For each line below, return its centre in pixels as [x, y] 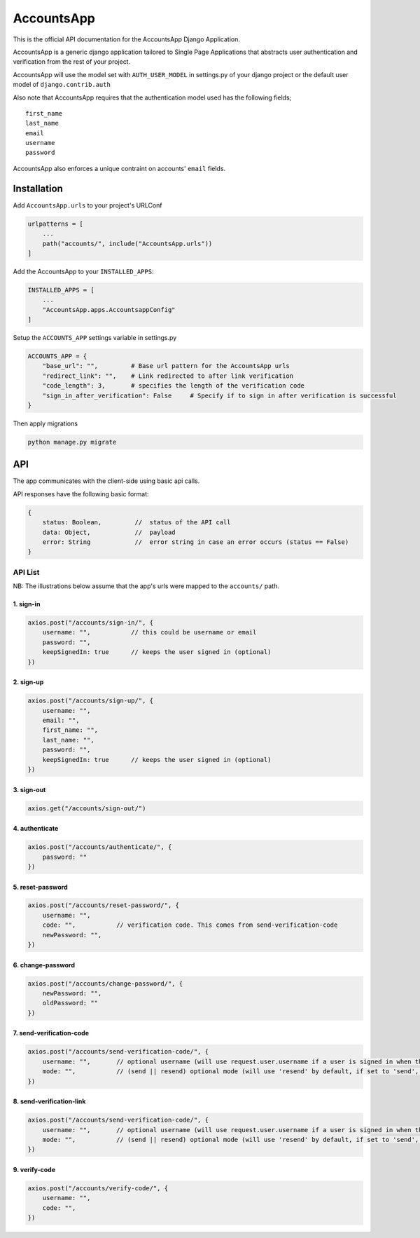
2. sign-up [28, 682]
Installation [38, 188]
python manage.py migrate [72, 442]
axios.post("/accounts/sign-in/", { [91, 623]
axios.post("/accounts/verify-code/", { [98, 1188]
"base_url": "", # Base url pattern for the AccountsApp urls [166, 366]
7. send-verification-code [51, 1033]
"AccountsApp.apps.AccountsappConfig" [109, 309]
